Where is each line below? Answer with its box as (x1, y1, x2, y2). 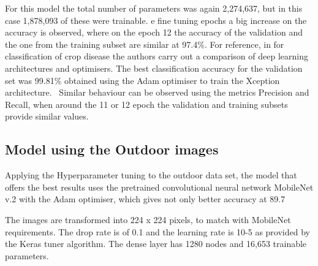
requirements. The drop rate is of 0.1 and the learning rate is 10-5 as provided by (5, 225, 310, 238)
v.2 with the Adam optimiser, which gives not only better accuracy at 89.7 (5, 192, 286, 205)
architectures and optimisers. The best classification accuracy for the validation (5, 61, 303, 74)
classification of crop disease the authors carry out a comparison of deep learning (5, 50, 308, 63)
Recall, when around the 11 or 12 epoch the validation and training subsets (5, 97, 288, 110)
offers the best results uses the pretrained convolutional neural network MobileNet (5, 180, 314, 193)
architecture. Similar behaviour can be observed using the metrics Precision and (5, 86, 309, 99)
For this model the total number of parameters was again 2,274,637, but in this (5, 2, 303, 14)
